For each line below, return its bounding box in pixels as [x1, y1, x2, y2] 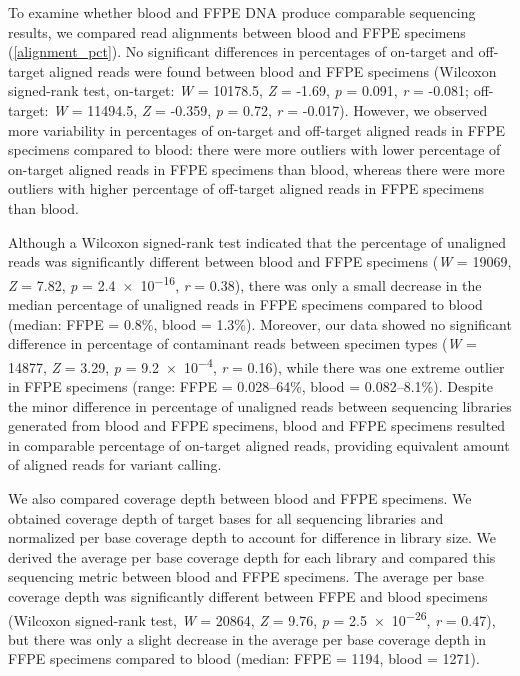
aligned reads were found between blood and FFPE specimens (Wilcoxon [49, 60, 497, 81]
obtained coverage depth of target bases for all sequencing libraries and [8, 507, 444, 528]
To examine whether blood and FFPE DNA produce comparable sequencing [8, 2, 476, 22]
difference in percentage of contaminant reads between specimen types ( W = [8, 333, 477, 354]
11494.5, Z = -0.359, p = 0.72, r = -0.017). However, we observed [87, 99, 488, 120]
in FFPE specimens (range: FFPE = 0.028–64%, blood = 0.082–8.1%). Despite [8, 376, 494, 396]
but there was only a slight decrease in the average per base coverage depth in [8, 628, 487, 649]
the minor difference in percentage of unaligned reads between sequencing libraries [8, 395, 512, 416]
